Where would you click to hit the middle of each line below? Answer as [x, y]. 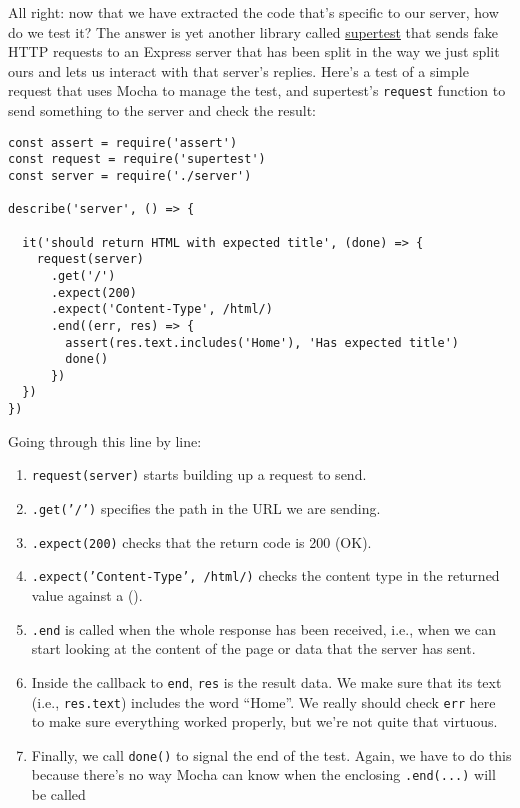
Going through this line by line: [105, 440]
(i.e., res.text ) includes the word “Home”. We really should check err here [263, 701]
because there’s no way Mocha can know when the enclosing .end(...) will [263, 774]
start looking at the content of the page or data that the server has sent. [253, 648]
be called [58, 794]
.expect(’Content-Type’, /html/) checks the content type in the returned [265, 575]
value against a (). [87, 595]
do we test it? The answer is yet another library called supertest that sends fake [253, 31]
